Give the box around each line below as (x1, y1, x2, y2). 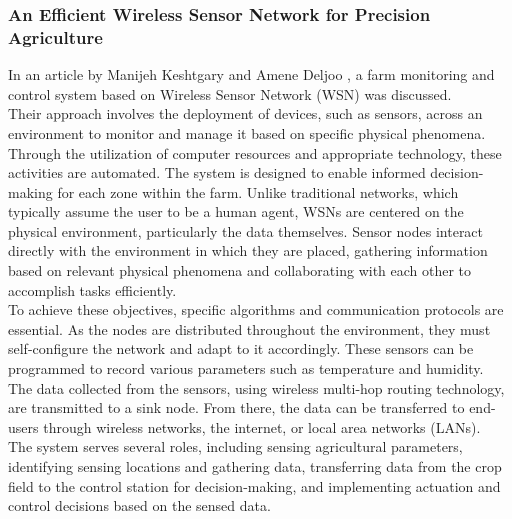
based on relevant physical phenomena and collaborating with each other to (8, 260, 472, 281)
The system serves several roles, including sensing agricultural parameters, (8, 436, 463, 457)
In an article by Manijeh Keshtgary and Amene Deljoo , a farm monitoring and (8, 64, 495, 85)
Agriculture (8, 24, 103, 49)
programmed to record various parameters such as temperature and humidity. (8, 358, 484, 379)
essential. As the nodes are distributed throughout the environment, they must (8, 318, 491, 339)
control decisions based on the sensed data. (8, 495, 271, 516)
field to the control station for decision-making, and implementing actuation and (8, 475, 501, 496)
